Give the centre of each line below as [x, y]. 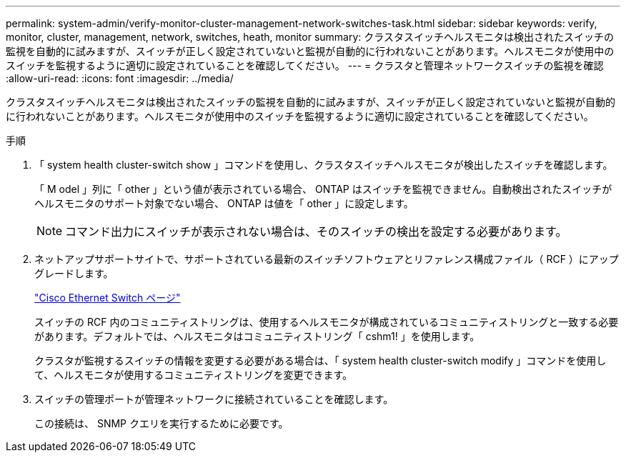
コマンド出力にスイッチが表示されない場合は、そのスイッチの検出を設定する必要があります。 [316, 232]
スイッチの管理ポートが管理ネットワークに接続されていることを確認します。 [214, 399]
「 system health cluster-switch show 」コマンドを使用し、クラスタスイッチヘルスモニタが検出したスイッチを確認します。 [324, 165]
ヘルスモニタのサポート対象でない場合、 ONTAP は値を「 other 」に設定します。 [224, 203]
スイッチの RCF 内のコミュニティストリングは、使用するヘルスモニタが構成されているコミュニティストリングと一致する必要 [327, 322]
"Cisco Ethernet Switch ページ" [108, 298]
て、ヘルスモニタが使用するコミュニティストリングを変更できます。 [194, 375]
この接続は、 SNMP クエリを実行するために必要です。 [162, 423]
